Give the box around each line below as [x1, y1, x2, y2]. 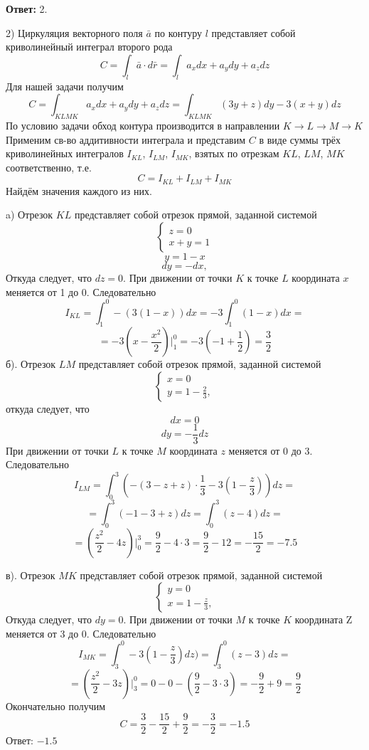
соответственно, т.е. [6, 159, 92, 174]
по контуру [154, 25, 203, 40]
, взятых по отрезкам [188, 146, 279, 161]
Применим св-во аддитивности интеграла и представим [6, 132, 246, 147]
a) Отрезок [6, 207, 53, 222]
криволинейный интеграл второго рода [6, 39, 173, 54]
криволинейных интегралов [6, 146, 124, 161]
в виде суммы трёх [259, 132, 341, 147]
